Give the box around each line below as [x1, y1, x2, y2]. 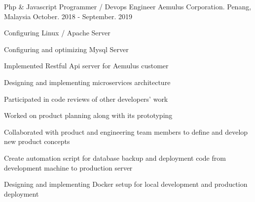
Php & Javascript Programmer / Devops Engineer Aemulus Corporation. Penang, [4, 1, 252, 11]
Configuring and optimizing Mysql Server [4, 44, 129, 54]
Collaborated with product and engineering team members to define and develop [4, 126, 248, 137]
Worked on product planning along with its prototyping [4, 110, 173, 120]
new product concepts [4, 136, 70, 146]
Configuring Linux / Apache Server [4, 28, 110, 38]
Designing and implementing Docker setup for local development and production [4, 179, 248, 189]
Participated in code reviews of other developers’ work [4, 93, 168, 104]
